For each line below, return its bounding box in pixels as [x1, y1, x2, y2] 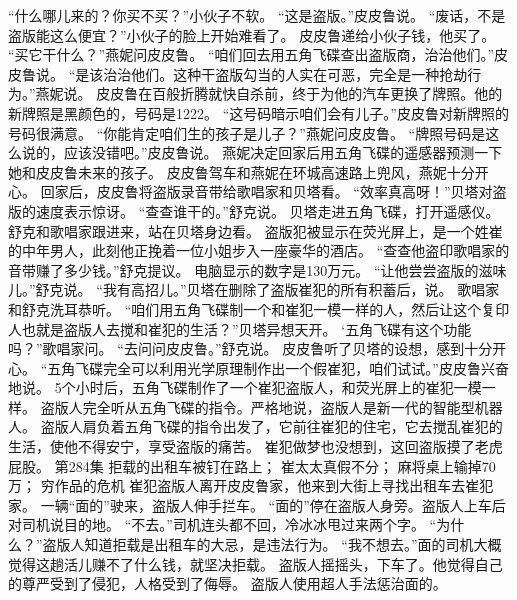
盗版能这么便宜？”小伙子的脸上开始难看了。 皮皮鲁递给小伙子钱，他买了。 [8, 24, 496, 45]
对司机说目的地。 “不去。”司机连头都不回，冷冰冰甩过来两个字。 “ [8, 514, 437, 535]
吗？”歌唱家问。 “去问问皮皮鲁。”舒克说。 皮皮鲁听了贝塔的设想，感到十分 [8, 338, 493, 359]
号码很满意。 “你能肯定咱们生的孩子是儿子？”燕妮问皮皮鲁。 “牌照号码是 [8, 122, 486, 143]
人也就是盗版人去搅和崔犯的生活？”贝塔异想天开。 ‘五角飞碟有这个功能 [8, 318, 472, 339]
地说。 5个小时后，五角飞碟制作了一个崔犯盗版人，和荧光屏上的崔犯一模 [8, 377, 482, 398]
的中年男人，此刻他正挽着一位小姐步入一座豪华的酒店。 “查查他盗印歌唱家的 [8, 240, 510, 261]
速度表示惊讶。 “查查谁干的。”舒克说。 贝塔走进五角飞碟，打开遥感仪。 [35, 200, 500, 221]
